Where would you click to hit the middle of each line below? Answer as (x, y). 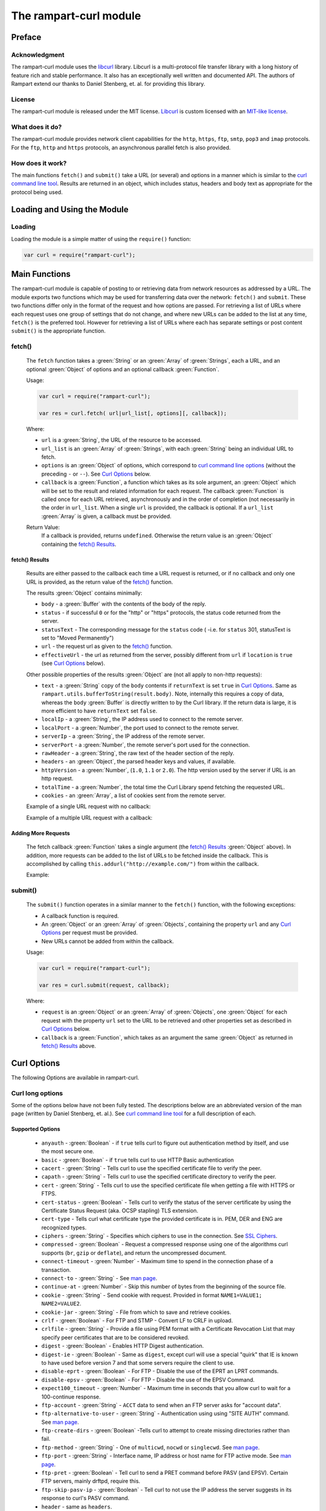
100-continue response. (71, 1397)
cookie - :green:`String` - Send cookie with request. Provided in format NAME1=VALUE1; (152, 1295)
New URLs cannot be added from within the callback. (108, 941)
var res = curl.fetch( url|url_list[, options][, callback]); (133, 413)
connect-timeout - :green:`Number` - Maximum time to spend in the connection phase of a (157, 1261)
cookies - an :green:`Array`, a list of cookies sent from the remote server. (133, 795)
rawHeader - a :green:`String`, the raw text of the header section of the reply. (138, 753)
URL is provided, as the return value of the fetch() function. (100, 582)
